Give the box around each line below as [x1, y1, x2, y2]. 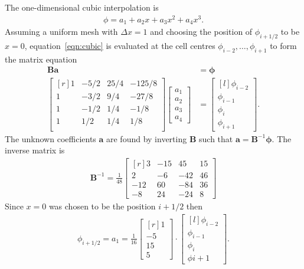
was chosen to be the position [48, 200, 156, 212]
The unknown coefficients [5, 132, 96, 145]
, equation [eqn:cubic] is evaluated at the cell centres [24, 39, 215, 51]
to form [270, 39, 297, 51]
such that [199, 132, 233, 145]
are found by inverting [106, 132, 187, 145]
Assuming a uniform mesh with [5, 25, 118, 38]
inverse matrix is [5, 144, 65, 156]
